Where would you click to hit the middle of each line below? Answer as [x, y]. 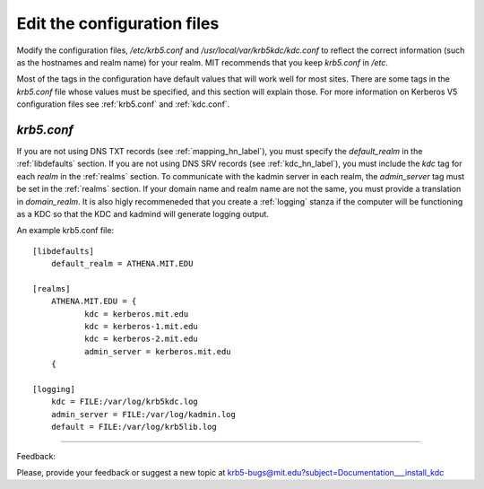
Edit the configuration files [118, 23]
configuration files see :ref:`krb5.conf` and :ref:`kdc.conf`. [123, 104]
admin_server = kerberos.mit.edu [158, 351]
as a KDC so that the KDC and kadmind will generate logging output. [143, 214]
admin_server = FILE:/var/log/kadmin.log [143, 414]
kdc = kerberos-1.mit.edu [141, 327]
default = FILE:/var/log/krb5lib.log [134, 427]
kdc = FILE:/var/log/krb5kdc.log [125, 402]
